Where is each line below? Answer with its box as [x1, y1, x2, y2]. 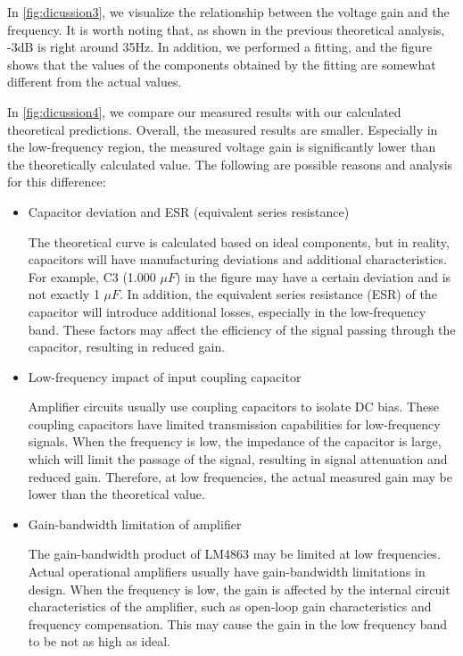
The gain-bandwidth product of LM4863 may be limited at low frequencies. [28, 544, 441, 563]
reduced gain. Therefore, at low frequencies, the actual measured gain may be [28, 467, 452, 486]
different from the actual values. [7, 72, 182, 91]
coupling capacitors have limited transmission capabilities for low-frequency [28, 414, 441, 433]
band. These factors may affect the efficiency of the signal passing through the [28, 320, 456, 338]
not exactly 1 [28, 285, 100, 303]
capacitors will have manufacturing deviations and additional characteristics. [28, 250, 447, 269]
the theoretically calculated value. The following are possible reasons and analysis [7, 154, 453, 173]
